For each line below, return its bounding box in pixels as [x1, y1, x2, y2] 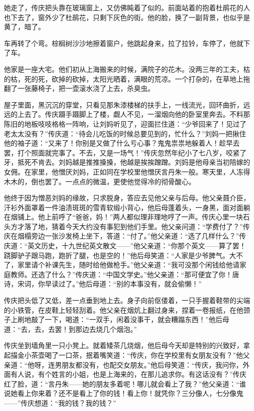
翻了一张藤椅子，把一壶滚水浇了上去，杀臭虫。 [4, 83, 154, 93]
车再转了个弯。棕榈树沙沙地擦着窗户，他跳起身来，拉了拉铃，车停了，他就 [4, 38, 243, 48]
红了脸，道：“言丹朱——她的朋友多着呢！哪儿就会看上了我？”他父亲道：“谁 [4, 378, 246, 389]
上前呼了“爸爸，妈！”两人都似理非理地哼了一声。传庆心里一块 [44, 212, 243, 222]
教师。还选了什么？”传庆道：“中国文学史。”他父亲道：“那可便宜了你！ [10, 269, 233, 279]
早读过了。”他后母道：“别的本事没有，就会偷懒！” [44, 279, 202, 289]
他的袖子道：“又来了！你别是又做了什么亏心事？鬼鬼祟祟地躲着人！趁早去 [4, 138, 240, 148]
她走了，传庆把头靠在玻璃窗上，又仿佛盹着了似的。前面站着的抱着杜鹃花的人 [4, 2, 250, 12]
